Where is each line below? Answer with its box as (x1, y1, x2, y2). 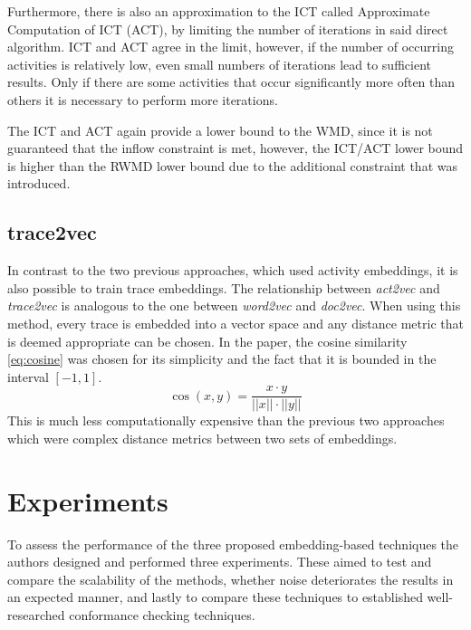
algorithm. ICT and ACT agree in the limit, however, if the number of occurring (7, 37, 454, 56)
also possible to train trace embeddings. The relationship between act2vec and (7, 278, 440, 297)
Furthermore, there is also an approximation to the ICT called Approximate (7, 2, 430, 20)
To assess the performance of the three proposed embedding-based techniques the (7, 534, 459, 553)
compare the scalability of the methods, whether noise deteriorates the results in (7, 569, 454, 588)
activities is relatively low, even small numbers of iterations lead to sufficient (7, 54, 431, 73)
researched (7, 606, 65, 625)
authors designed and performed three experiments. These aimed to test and (7, 552, 432, 571)
